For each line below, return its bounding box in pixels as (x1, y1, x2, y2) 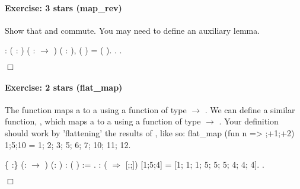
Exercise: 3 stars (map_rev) (5, 1, 122, 14)
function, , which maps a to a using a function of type (5, 115, 201, 127)
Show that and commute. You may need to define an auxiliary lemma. (5, 24, 260, 36)
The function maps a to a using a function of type (5, 103, 187, 116)
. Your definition (219, 115, 279, 127)
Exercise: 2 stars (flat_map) (5, 81, 123, 93)
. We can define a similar (205, 103, 295, 116)
